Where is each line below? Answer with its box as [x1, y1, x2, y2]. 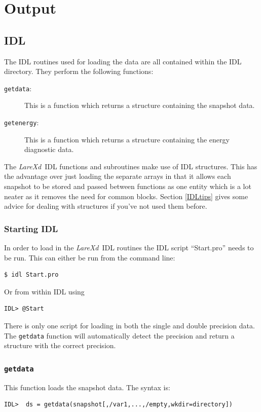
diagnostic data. [24, 144, 74, 155]
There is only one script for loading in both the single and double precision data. [4, 320, 255, 331]
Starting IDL [4, 222, 58, 235]
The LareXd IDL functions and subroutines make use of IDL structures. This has [4, 161, 257, 171]
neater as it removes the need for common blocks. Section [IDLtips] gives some [4, 191, 248, 201]
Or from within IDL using [4, 286, 85, 296]
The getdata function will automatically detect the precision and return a [4, 330, 235, 341]
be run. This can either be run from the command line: [4, 252, 175, 263]
